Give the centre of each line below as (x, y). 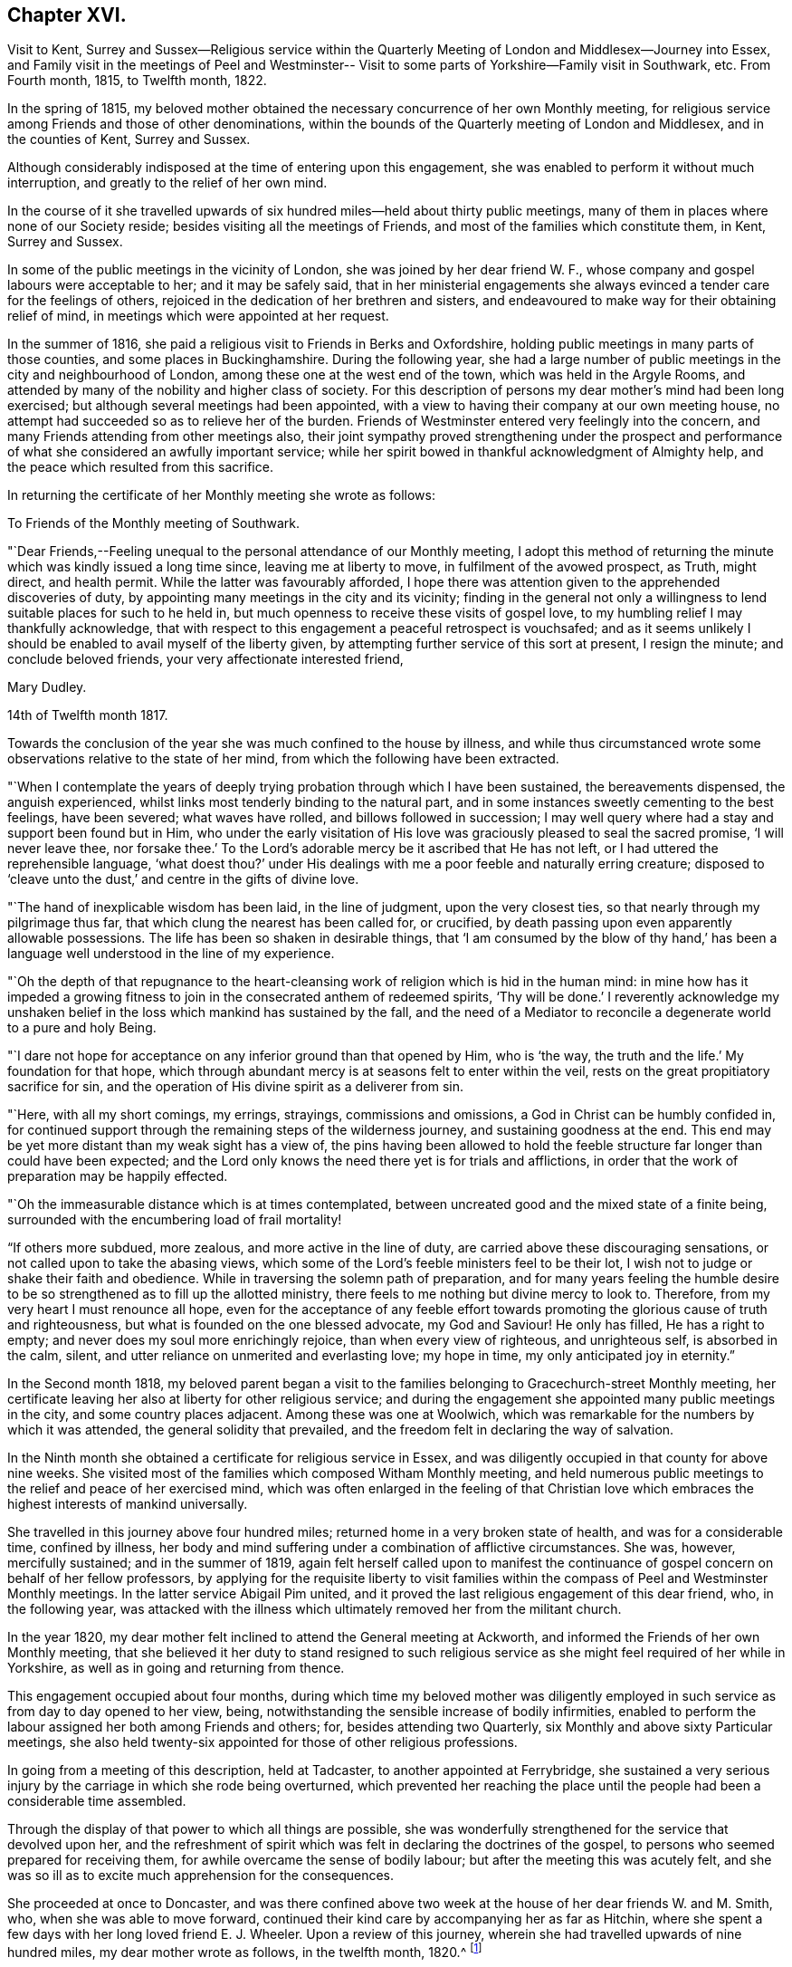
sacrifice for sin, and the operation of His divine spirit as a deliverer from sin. (236, 1087)
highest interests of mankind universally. (128, 1504)
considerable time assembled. (97, 1801)
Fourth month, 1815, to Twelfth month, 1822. (137, 81)
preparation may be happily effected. (118, 1176)
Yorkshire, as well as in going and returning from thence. (176, 1668)
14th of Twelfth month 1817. (88, 715)
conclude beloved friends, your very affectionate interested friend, (205, 659)
